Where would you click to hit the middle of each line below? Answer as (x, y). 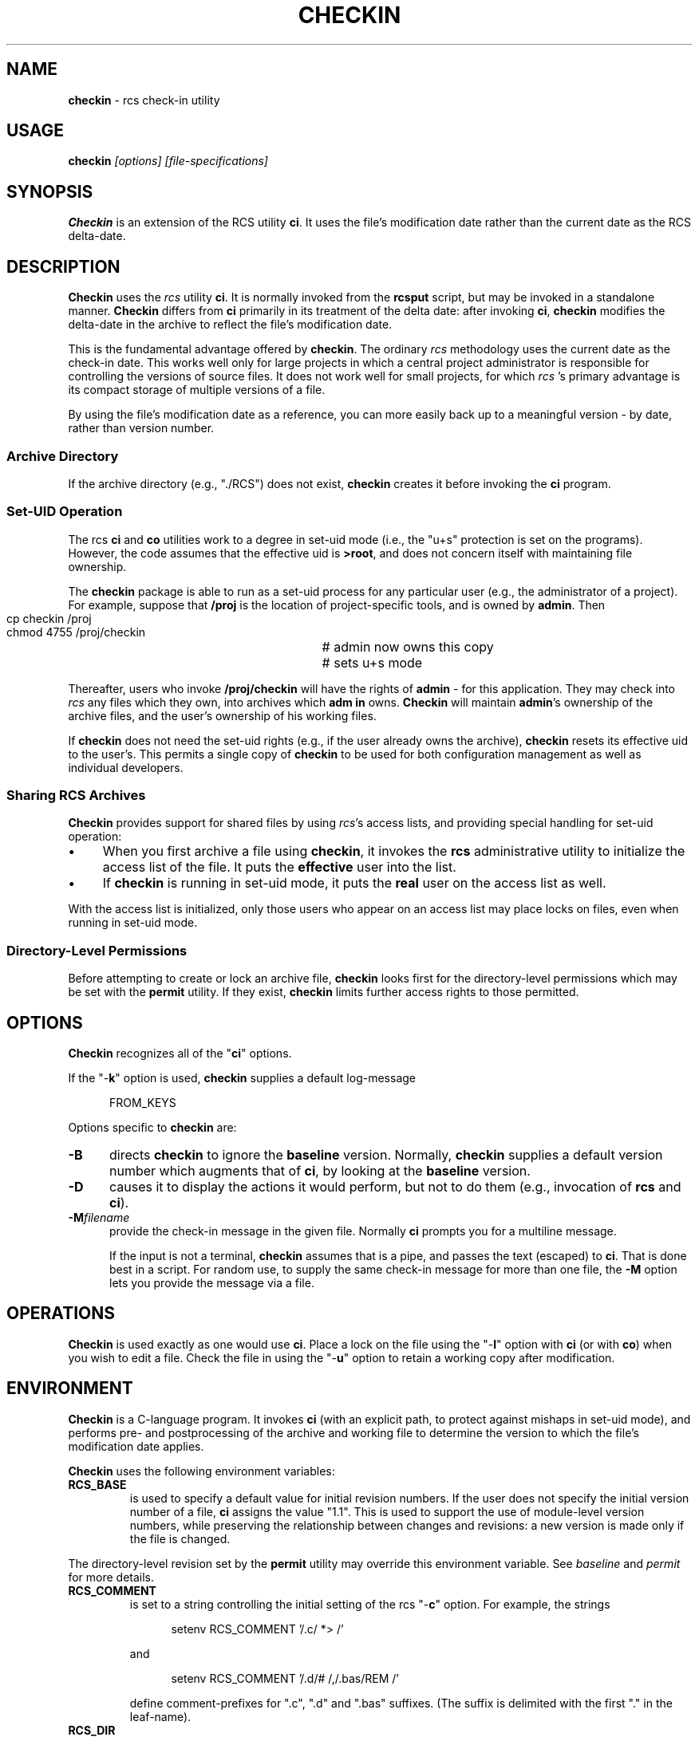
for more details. (111, 1577)
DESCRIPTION (63, 266)
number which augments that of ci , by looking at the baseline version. (320, 1170)
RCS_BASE (97, 1484)
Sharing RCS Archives (76, 795)
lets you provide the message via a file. (212, 1282)
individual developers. (126, 767)
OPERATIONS (61, 1314)
